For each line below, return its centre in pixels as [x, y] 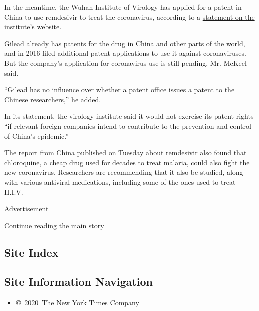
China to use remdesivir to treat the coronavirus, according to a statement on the [129, 16]
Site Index [31, 252]
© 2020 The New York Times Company [77, 303]
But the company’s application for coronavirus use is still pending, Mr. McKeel [125, 62]
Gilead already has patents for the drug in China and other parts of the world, [125, 43]
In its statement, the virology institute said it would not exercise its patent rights [129, 116]
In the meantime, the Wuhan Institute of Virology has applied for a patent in [123, 7]
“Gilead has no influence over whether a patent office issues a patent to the [119, 89]
